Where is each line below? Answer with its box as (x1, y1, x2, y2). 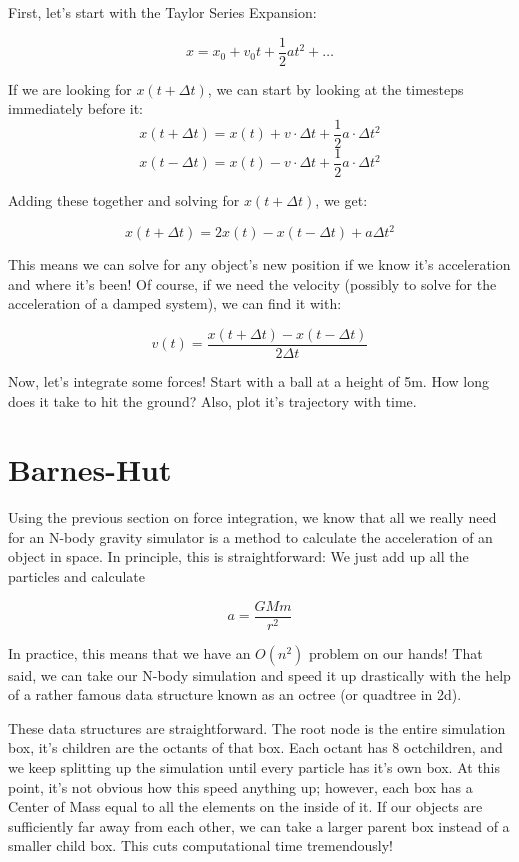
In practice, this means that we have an (8, 642, 251, 663)
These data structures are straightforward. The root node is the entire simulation (8, 717, 506, 738)
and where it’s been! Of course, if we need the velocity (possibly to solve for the (8, 273, 497, 294)
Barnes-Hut (8, 449, 172, 490)
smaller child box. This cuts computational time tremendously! (8, 835, 393, 856)
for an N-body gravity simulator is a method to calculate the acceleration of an (8, 526, 493, 547)
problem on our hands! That (309, 642, 483, 663)
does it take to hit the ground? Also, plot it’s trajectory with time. (8, 390, 417, 411)
